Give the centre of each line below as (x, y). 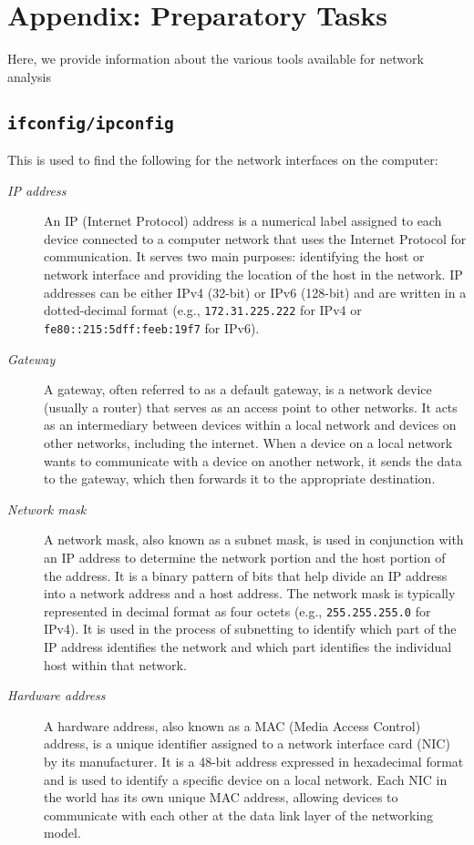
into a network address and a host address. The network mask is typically (250, 593)
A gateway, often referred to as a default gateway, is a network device (238, 389)
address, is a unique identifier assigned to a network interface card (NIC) (247, 743)
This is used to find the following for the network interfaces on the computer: (223, 160)
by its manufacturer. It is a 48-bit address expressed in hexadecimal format (254, 761)
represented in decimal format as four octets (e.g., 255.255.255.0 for (237, 611)
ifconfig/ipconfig (91, 123)
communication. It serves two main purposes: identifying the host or (234, 256)
